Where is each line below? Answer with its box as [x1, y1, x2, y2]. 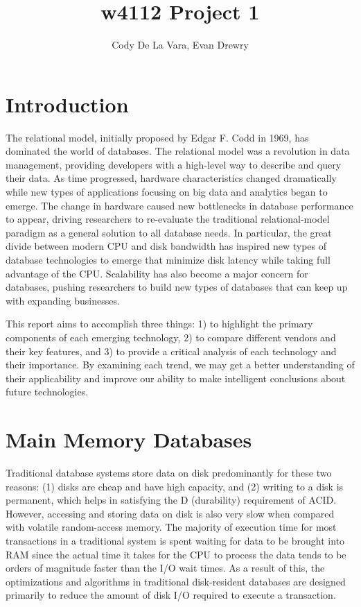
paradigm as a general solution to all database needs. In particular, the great [6, 225, 332, 239]
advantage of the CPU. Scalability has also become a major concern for [6, 266, 308, 280]
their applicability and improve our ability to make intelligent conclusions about [6, 370, 346, 385]
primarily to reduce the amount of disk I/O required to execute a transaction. [6, 588, 336, 602]
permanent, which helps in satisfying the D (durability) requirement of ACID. [6, 493, 337, 507]
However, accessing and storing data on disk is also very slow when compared [6, 506, 335, 520]
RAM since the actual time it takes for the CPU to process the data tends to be [6, 547, 346, 561]
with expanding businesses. [6, 293, 120, 307]
